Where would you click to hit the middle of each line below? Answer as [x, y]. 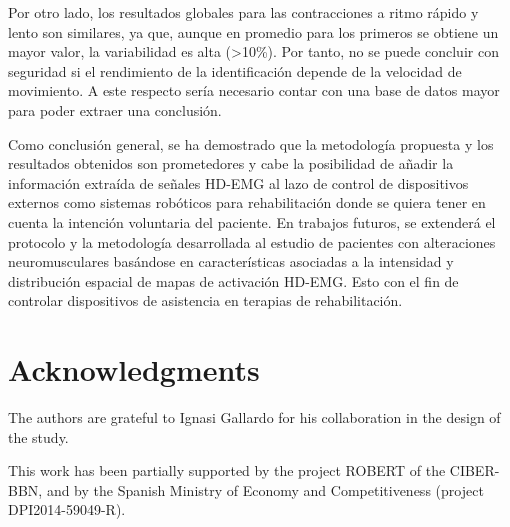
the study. [38, 436]
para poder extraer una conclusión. [115, 109]
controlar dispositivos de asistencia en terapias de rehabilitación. [205, 300]
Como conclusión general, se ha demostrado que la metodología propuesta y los [251, 143]
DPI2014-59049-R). [67, 509]
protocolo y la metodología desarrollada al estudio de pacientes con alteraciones [252, 241]
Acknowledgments [134, 369]
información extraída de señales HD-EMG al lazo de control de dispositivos [238, 182]
